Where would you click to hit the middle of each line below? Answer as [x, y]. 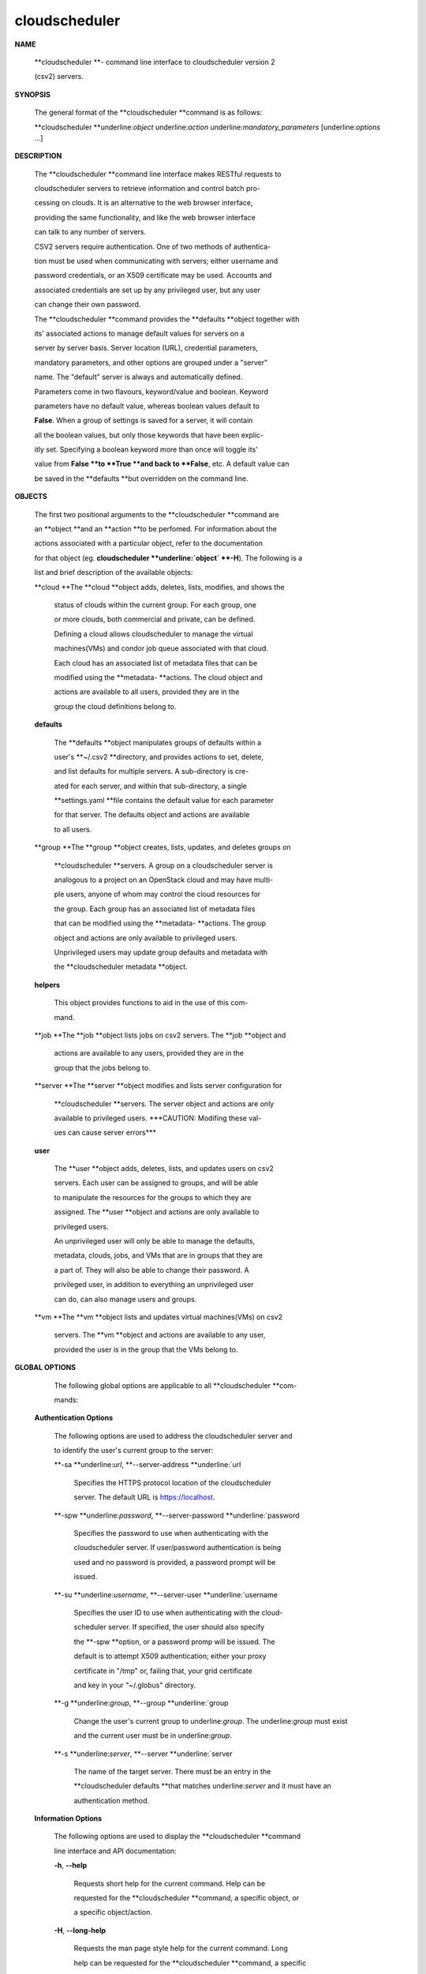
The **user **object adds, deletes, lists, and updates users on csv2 [164, 1169]
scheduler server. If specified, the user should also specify [169, 1627]
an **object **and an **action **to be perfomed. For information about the [156, 529]
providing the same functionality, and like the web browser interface [145, 217]
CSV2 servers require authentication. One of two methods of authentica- [153, 246]
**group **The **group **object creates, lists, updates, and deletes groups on [163, 847]
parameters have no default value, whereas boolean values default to [147, 406]
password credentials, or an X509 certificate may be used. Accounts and [153, 276]
